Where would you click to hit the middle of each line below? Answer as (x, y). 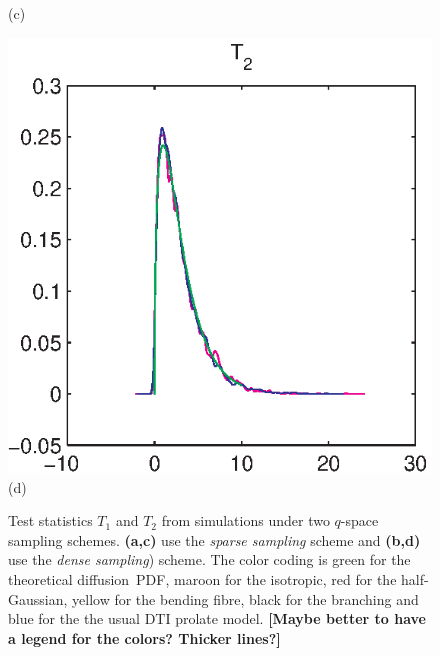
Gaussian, (38, 598)
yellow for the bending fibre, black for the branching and (245, 598)
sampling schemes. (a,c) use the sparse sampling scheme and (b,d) (214, 539)
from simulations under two (245, 520)
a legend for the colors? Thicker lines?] (144, 637)
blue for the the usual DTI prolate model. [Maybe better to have (217, 618)
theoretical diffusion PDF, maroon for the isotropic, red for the (202, 578)
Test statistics (50, 520)
